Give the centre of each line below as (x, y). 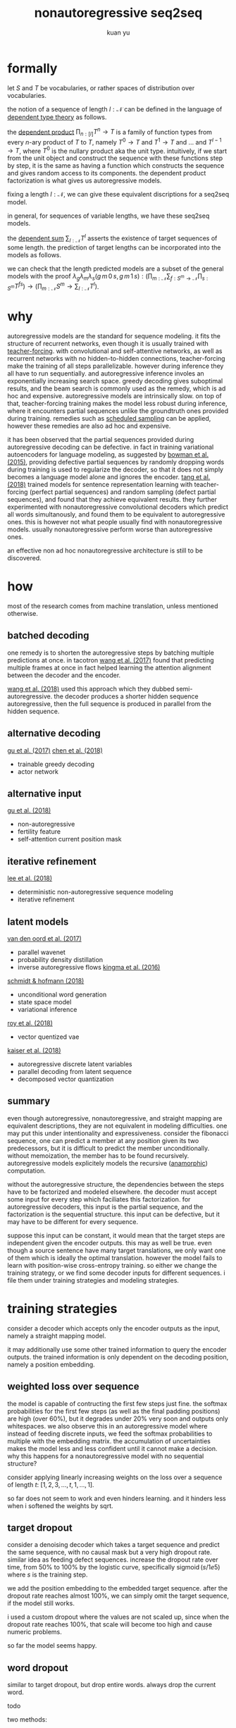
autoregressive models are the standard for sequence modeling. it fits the (114, 336)
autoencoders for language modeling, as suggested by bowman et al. (108, 455)
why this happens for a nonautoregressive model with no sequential (106, 1456)
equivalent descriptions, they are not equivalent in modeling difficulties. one (117, 1125)
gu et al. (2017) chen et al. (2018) (55, 750)
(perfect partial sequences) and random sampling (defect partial (123, 492)
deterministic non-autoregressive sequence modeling (95, 892)
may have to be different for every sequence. (73, 1221)
